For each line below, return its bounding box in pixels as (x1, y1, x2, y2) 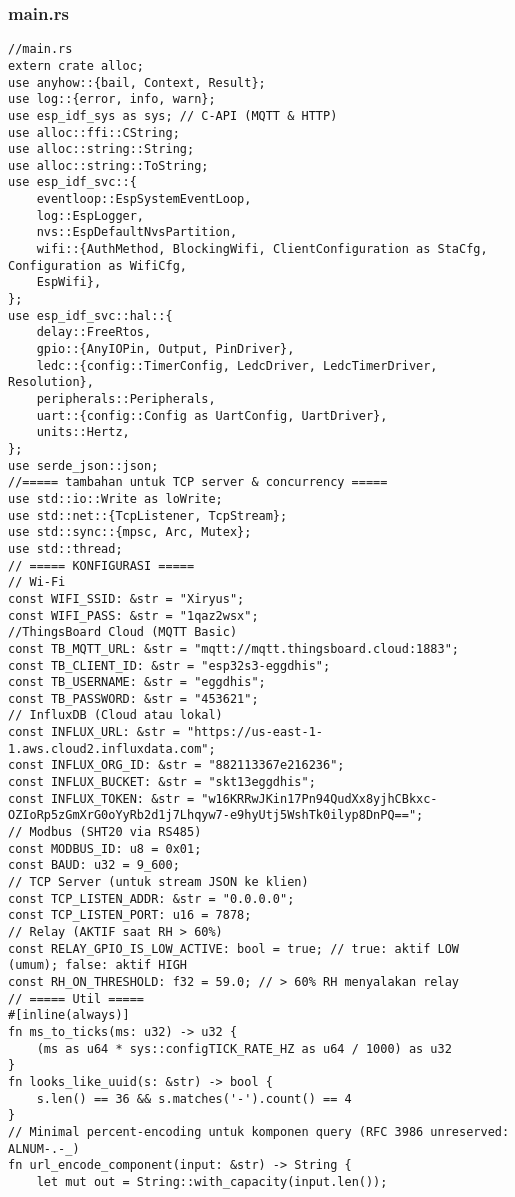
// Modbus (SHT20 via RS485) (8, 825, 202, 840)
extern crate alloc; (8, 58, 145, 73)
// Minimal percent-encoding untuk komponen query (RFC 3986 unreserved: (8, 1124, 510, 1139)
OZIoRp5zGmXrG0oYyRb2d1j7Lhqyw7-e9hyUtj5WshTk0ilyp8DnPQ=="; (8, 808, 424, 823)
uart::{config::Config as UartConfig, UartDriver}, (36, 408, 388, 423)
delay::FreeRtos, (36, 325, 152, 340)
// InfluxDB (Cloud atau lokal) (8, 708, 223, 723)
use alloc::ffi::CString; (8, 125, 180, 140)
